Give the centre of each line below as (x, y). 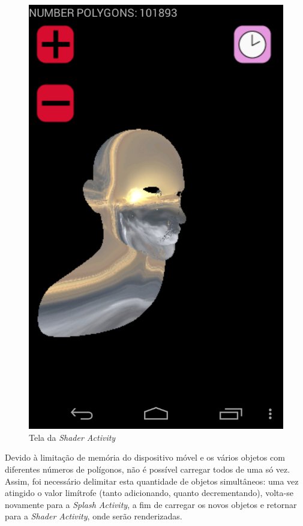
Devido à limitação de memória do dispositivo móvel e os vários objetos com (145, 457)
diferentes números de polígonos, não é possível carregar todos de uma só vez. (148, 469)
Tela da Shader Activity (72, 437)
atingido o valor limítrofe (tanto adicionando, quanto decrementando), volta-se (149, 493)
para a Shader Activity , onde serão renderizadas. (94, 516)
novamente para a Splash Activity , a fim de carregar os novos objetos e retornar (151, 504)
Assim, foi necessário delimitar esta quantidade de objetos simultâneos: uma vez (152, 481)
